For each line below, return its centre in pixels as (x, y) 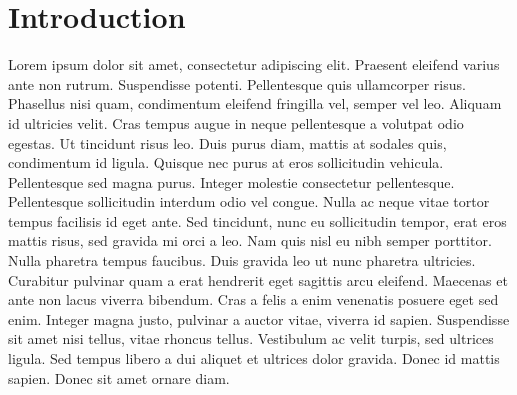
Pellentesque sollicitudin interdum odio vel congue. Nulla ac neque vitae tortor (249, 201)
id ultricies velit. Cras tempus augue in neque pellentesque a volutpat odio (236, 122)
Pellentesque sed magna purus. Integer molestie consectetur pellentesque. (231, 181)
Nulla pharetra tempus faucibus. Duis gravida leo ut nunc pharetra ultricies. (242, 260)
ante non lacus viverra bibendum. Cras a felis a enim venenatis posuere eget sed (253, 299)
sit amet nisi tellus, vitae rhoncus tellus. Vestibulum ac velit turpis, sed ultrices (251, 338)
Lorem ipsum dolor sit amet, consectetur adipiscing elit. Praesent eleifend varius (254, 64)
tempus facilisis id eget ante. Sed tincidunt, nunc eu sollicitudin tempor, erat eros (257, 220)
